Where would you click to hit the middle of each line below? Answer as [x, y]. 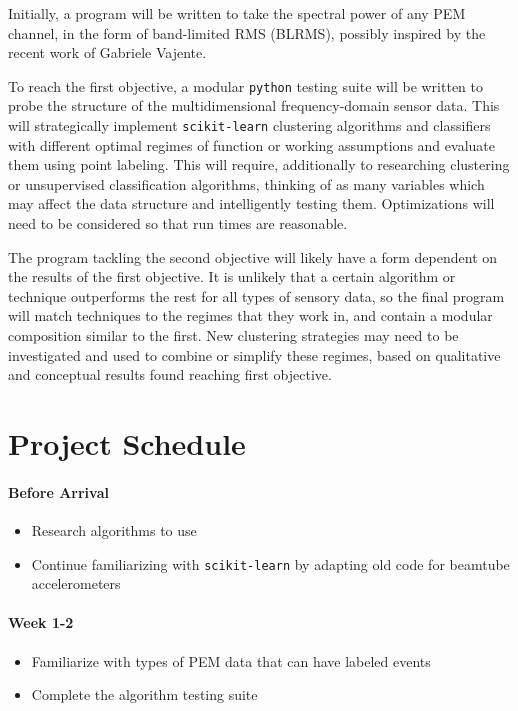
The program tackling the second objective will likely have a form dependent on [253, 256]
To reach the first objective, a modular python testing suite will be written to [246, 85]
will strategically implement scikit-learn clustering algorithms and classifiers [249, 125]
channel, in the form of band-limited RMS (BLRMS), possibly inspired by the [247, 32]
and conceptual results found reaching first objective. [170, 374]
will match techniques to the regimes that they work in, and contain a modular [250, 315]
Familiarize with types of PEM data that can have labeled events [231, 660]
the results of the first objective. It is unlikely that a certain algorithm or [232, 276]
